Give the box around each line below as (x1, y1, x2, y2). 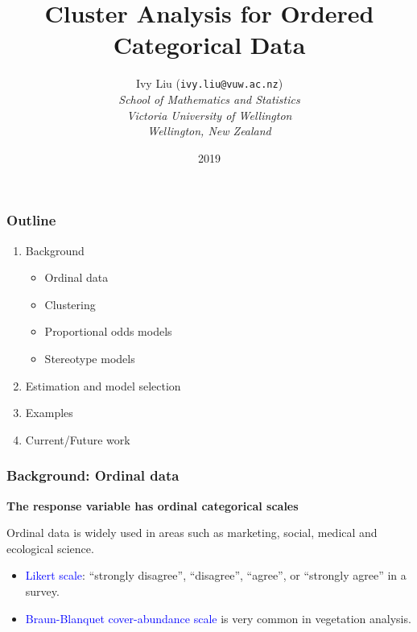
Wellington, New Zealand (147, 122, 271, 139)
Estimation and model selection (25, 377, 181, 394)
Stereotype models (44, 350, 135, 367)
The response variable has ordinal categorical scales (6, 497, 299, 514)
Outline (6, 210, 56, 230)
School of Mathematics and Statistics (118, 90, 300, 107)
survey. (25, 582, 60, 599)
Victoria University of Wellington (126, 106, 292, 123)
